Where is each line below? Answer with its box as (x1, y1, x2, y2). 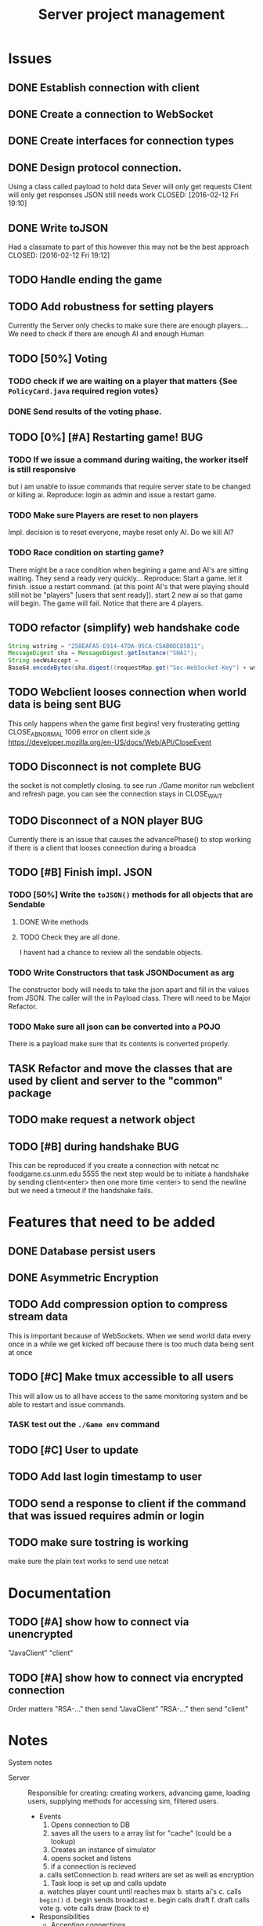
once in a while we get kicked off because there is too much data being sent (8, 1339, 254, 1349)
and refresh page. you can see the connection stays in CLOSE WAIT (8, 789, 223, 800)
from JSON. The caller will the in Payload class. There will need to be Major (8, 994, 251, 1003)
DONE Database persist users (8, 1244, 157, 1258)
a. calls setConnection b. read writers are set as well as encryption (38, 1870, 254, 1880)
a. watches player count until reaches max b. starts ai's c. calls (38, 1887, 242, 1896)
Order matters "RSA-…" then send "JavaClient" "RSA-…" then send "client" (8, 1704, 249, 1714)
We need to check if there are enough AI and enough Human (8, 329, 204, 339)
